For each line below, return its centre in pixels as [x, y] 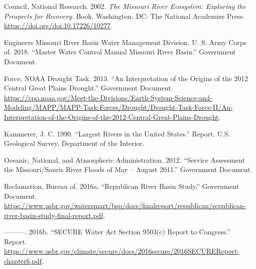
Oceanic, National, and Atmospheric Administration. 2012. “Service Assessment [125, 159]
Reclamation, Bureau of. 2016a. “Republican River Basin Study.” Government [122, 186]
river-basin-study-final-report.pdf [54, 215]
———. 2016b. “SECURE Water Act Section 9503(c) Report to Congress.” [117, 232]
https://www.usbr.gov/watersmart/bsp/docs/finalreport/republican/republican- [125, 205]
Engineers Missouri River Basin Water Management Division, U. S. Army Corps [125, 42]
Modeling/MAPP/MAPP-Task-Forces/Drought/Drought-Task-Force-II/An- [119, 107]
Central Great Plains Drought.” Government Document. [89, 88]
